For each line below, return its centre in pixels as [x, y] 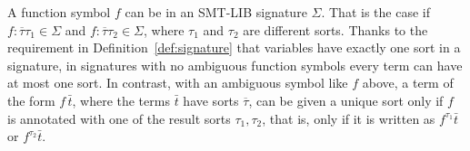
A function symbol [59, 12]
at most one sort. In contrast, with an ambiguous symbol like [178, 83]
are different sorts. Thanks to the [335, 29]
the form [31, 100]
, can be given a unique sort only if [346, 100]
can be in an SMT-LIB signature [216, 12]
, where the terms [121, 100]
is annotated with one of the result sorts [119, 118]
